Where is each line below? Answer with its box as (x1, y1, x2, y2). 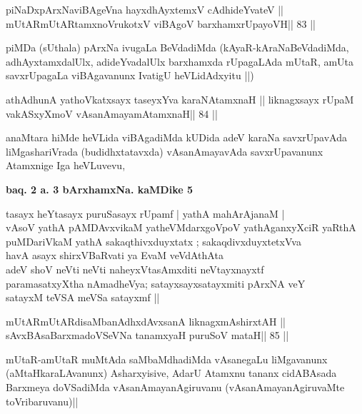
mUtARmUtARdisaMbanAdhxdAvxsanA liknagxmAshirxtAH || (6, 313, 286, 328)
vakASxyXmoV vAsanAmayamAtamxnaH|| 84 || (6, 106, 218, 121)
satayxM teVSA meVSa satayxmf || (6, 290, 160, 305)
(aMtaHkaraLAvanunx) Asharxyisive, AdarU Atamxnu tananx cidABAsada (6, 365, 337, 380)
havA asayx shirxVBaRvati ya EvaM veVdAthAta (6, 248, 223, 263)
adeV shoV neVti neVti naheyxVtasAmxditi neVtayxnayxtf (6, 261, 264, 276)
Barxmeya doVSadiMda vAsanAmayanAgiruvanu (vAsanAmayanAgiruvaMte (6, 380, 345, 395)
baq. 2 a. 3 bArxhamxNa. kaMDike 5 (6, 181, 193, 196)
